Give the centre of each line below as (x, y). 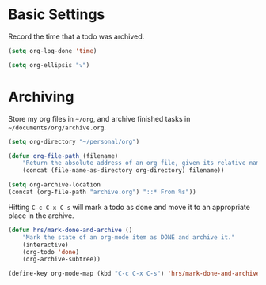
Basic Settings (57, 15)
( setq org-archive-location (55, 185)
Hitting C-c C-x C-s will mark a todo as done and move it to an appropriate (129, 207)
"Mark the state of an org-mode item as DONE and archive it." (129, 237)
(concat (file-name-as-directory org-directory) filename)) (123, 171)
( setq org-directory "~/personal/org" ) (74, 141)
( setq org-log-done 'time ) (53, 51)
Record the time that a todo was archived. (76, 36)
